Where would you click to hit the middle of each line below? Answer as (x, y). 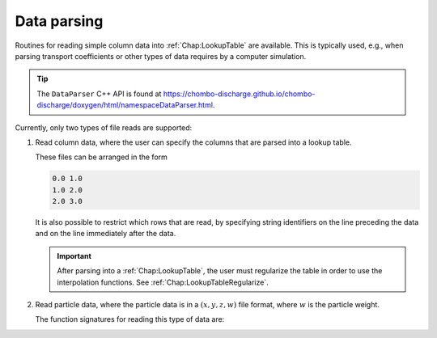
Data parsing (59, 21)
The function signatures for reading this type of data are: (130, 319)
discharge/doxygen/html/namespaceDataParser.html (125, 105)
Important (74, 256)
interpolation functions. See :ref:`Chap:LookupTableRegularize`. (163, 282)
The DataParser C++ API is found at (99, 94)
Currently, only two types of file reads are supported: (104, 127)
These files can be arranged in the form (101, 157)
